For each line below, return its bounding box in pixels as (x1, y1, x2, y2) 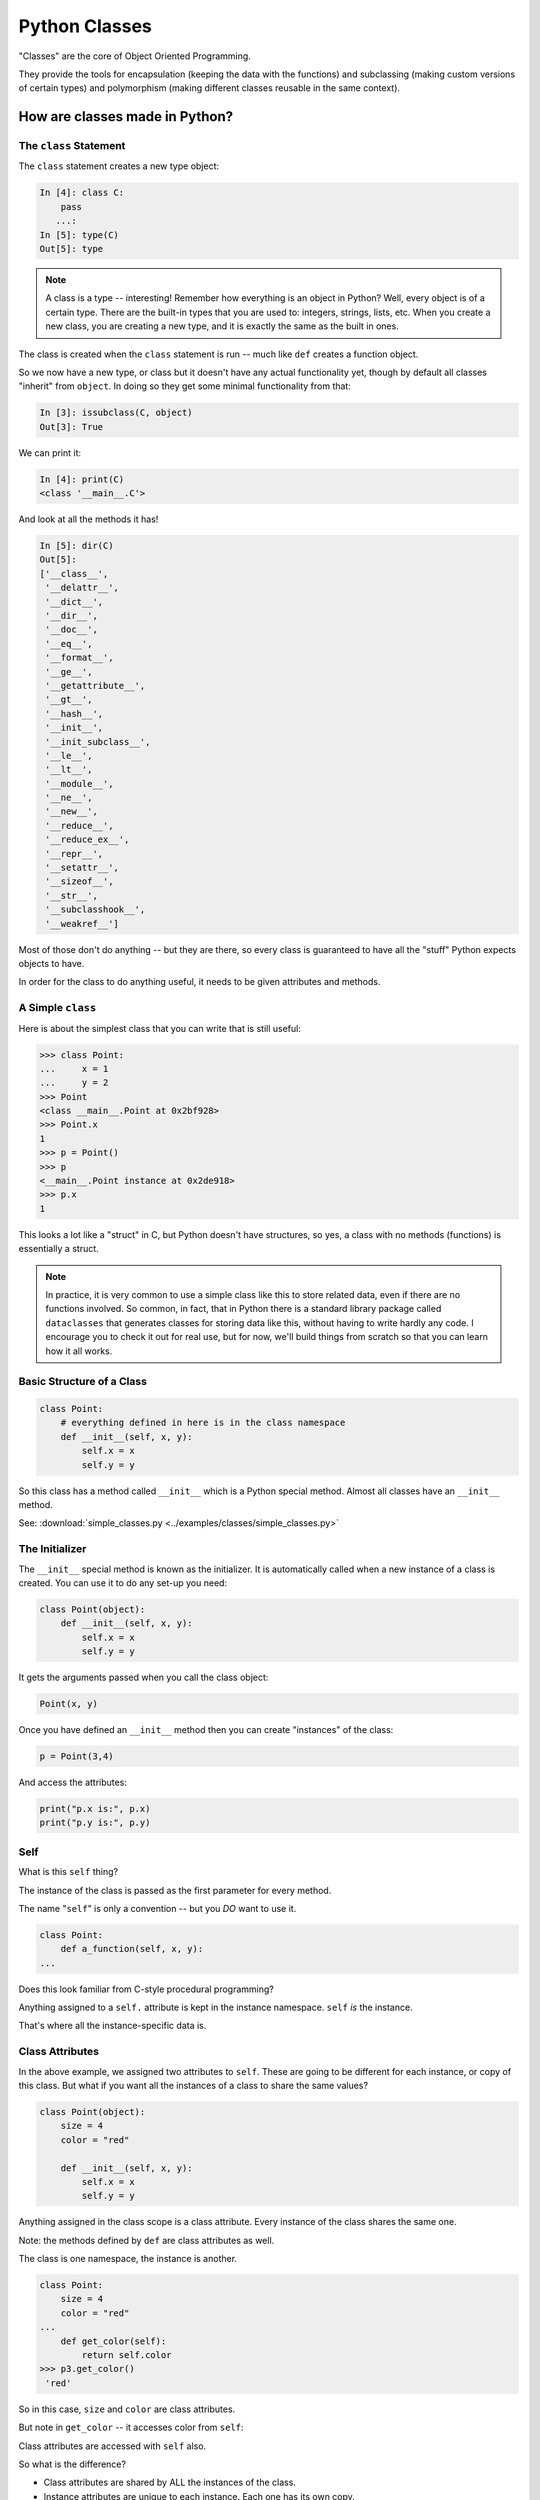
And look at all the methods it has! (18, 513, 159, 525)
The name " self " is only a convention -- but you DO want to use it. (18, 1902, 297, 1914)
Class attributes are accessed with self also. (18, 2440, 207, 2452)
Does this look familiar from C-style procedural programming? (18, 1983, 274, 1995)
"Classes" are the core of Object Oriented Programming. (18, 50, 252, 62)
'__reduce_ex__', (45, 834, 130, 845)
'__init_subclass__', (45, 736, 151, 747)
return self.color (81, 2349, 172, 2360)
